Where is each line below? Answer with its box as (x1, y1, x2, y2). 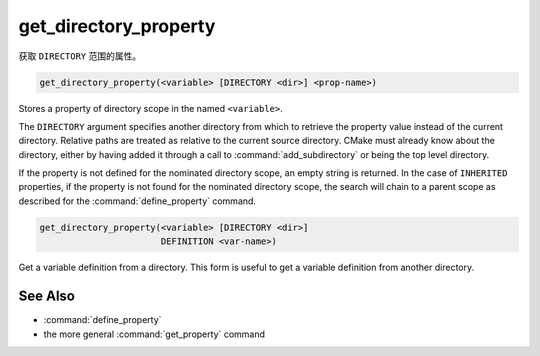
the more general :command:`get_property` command (43, 328, 265, 340)
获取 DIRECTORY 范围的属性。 (18, 50, 142, 62)
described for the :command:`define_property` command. (18, 195, 257, 207)
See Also (18, 288, 75, 305)
